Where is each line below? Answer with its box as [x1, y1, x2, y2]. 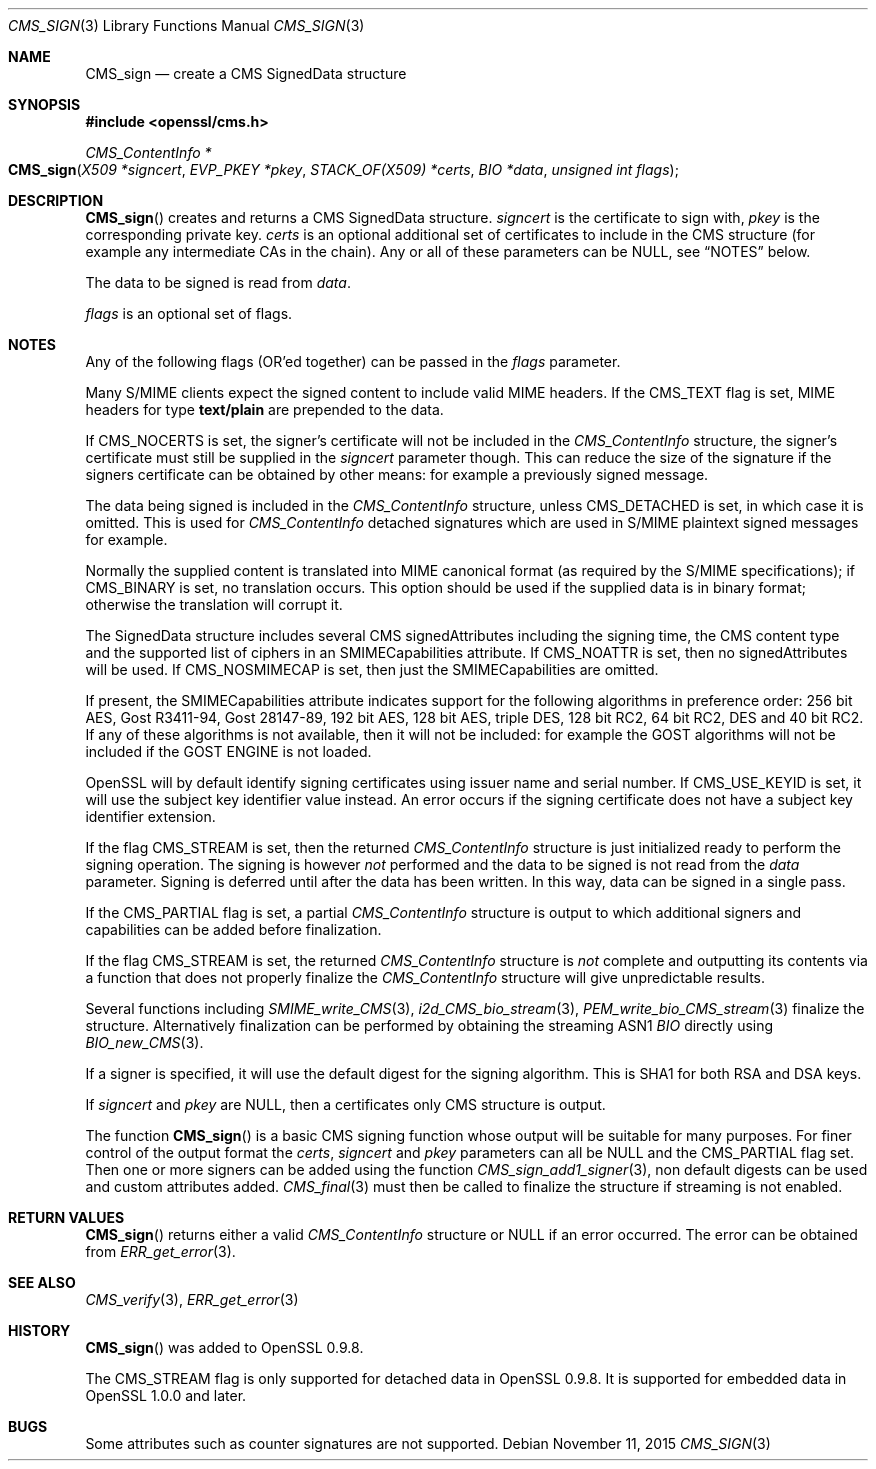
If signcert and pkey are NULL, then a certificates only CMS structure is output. [85, 1096, 606, 1113]
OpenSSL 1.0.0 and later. [85, 1387, 247, 1404]
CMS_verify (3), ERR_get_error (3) [85, 1291, 299, 1308]
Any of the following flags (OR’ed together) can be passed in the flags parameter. [85, 353, 621, 370]
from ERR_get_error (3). [85, 1243, 236, 1260]
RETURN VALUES [8, 1209, 125, 1226]
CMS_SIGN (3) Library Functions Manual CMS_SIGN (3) [8, 17, 365, 34]
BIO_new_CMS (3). [85, 1034, 204, 1051]
